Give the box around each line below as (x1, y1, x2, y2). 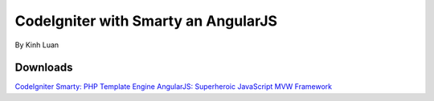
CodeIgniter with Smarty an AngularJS (14, 12, 277, 30)
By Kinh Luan (14, 40, 59, 50)
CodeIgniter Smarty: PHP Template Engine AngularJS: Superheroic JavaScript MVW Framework (14, 82, 333, 91)
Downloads (14, 61, 73, 75)
